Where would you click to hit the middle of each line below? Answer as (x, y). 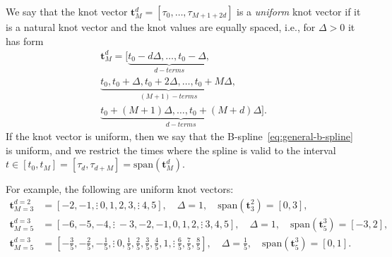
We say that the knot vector (67, 11)
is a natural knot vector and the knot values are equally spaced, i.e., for (161, 27)
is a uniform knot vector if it (299, 11)
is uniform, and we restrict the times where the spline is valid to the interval (171, 150)
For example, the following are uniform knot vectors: (120, 189)
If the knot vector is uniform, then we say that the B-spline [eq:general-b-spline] (179, 136)
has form (25, 40)
